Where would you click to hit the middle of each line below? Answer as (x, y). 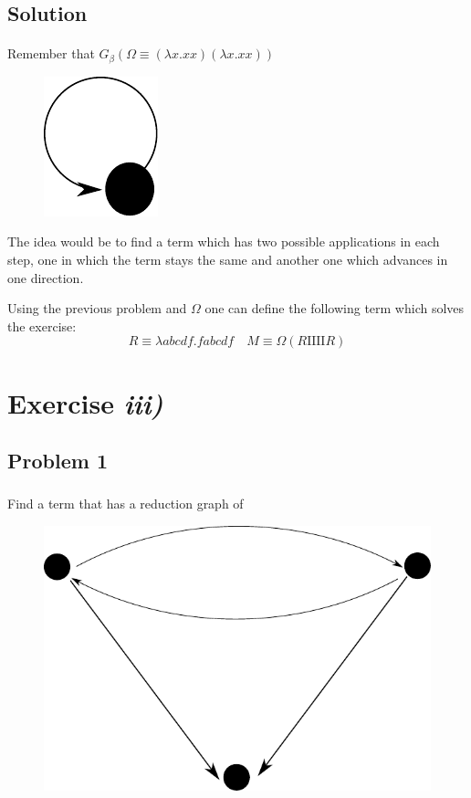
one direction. (46, 277)
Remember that (51, 53)
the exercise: (42, 325)
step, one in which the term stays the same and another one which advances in (228, 260)
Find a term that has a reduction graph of (126, 504)
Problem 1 (58, 461)
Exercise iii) (85, 403)
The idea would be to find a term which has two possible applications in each (224, 241)
